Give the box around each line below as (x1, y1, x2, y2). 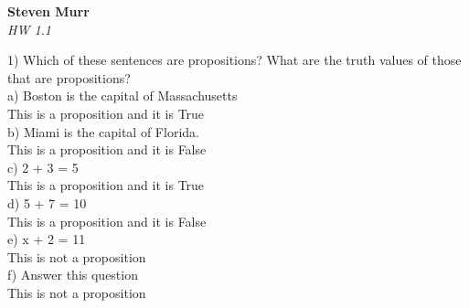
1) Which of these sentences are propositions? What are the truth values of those (7, 50, 462, 69)
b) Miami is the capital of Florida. (7, 122, 199, 141)
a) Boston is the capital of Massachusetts (7, 86, 238, 105)
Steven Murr (7, 2, 90, 20)
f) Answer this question (7, 265, 138, 284)
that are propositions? (7, 68, 131, 87)
